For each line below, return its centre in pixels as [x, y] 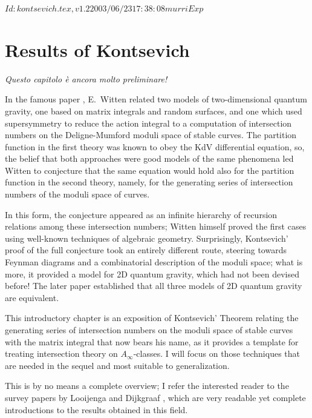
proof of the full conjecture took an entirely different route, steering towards [146, 250]
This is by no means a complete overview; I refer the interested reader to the [147, 386]
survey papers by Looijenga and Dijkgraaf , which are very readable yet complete [155, 397]
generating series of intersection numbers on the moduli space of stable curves [149, 330]
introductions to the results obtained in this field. [96, 409]
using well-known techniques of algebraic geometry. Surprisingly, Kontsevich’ [147, 238]
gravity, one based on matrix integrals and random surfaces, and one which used [154, 111]
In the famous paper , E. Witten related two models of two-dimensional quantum [156, 99]
